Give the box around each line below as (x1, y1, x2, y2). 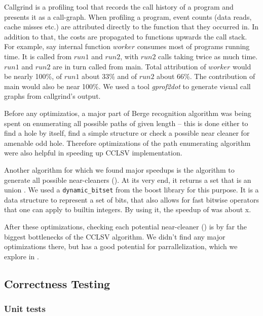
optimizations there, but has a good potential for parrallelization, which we (4, 241, 238, 252)
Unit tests (4, 302, 46, 315)
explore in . (4, 251, 39, 261)
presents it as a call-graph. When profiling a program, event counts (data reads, (4, 11, 252, 22)
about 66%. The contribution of (157, 71, 255, 82)
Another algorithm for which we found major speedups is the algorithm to (4, 164, 235, 175)
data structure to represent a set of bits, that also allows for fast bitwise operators (4, 194, 259, 205)
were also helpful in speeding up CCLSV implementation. (4, 147, 182, 158)
